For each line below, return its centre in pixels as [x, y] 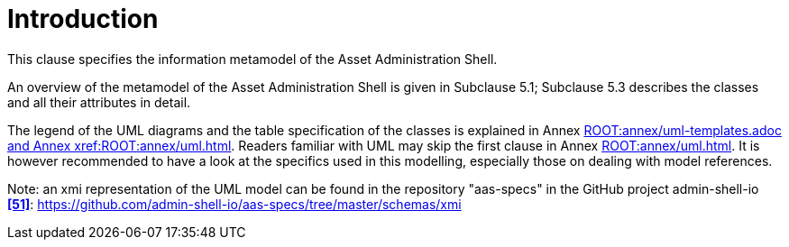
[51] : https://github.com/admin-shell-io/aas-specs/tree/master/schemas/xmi [234, 204]
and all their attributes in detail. [99, 102]
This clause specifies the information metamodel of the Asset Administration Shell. [252, 59]
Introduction [83, 19]
